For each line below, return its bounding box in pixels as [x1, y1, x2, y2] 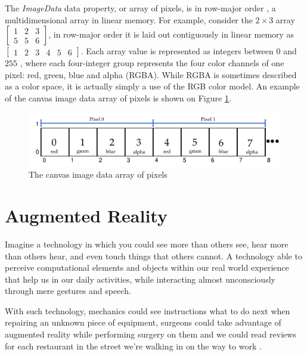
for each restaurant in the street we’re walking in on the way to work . [5, 339, 262, 352]
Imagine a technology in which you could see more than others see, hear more [5, 237, 289, 250]
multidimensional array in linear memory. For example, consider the [5, 13, 253, 26]
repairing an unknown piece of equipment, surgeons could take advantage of [5, 316, 281, 329]
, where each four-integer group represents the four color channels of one [20, 57, 284, 69]
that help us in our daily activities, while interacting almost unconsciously [5, 273, 275, 285]
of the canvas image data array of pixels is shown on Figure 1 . [5, 91, 231, 104]
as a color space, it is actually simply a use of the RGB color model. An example [5, 80, 300, 92]
